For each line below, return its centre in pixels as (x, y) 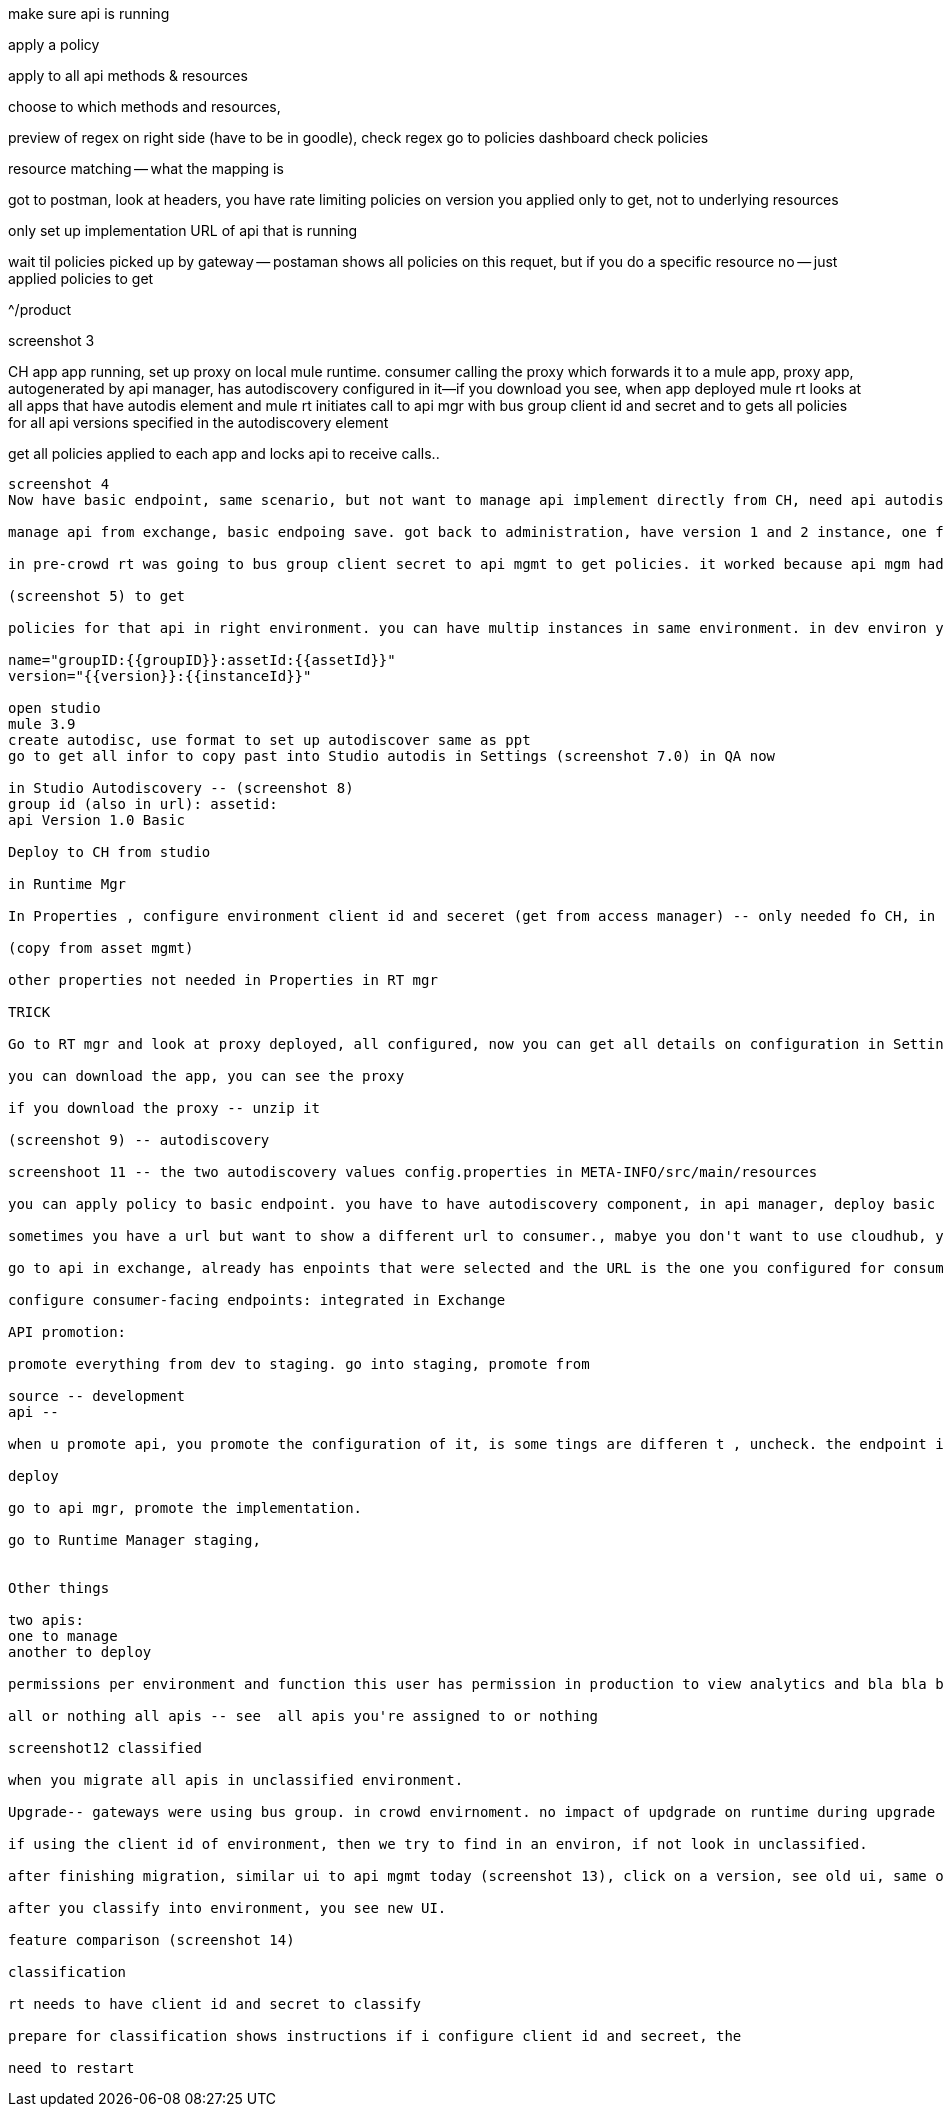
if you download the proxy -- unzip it (164, 1108)
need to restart (71, 2068)
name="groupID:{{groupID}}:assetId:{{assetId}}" (202, 660)
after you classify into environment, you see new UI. (227, 1908)
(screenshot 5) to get (97, 596)
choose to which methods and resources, (144, 106)
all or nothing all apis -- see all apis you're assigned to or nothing (303, 1716)
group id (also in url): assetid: (143, 804)
